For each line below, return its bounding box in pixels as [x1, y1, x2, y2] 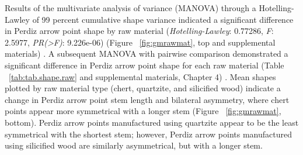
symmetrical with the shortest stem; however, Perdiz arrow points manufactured [5, 128, 292, 140]
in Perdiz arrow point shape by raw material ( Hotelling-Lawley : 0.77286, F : [5, 25, 274, 37]
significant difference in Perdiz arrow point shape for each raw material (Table [5, 58, 284, 71]
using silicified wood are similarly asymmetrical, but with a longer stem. [5, 139, 263, 151]
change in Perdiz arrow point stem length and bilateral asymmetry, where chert [5, 93, 290, 105]
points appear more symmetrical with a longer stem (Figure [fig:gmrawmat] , [5, 105, 281, 117]
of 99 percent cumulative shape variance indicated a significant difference [32, 13, 294, 25]
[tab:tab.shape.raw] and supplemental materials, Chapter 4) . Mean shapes [9, 70, 276, 82]
